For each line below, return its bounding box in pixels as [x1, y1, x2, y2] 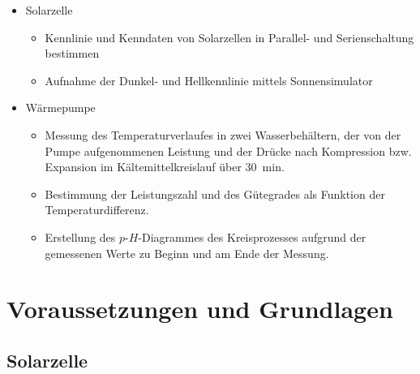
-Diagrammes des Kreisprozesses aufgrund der [138, 228, 366, 245]
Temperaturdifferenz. [45, 201, 149, 218]
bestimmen [45, 45, 100, 62]
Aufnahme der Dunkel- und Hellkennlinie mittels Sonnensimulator [45, 71, 373, 88]
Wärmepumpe [25, 99, 96, 116]
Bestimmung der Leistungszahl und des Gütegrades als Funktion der [45, 185, 385, 202]
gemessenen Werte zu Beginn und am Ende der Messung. [45, 244, 329, 261]
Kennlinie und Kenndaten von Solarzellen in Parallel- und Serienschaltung [45, 28, 414, 45]
